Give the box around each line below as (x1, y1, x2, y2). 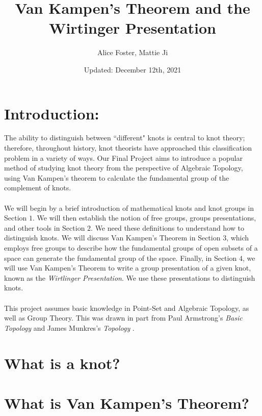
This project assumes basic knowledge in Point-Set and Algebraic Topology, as (4, 302, 249, 313)
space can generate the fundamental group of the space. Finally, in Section (4, 252, 237, 263)
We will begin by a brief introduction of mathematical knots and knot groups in (4, 202, 254, 213)
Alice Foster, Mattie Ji (97, 47, 168, 58)
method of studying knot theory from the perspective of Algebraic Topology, (4, 162, 243, 173)
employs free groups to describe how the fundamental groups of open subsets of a (4, 242, 258, 253)
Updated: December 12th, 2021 (84, 64, 181, 75)
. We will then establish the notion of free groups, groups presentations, (33, 212, 256, 223)
